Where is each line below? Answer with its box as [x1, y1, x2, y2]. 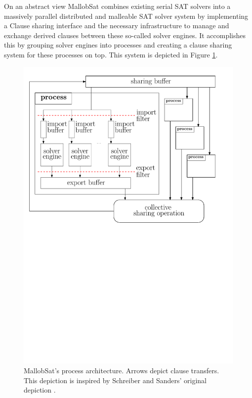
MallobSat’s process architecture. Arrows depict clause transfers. [24, 365, 219, 376]
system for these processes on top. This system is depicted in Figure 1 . [4, 49, 218, 59]
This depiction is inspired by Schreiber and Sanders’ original [24, 375, 207, 385]
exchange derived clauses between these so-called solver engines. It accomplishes [4, 30, 246, 40]
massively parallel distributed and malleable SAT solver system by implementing [4, 10, 249, 21]
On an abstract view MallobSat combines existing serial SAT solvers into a [4, 1, 231, 11]
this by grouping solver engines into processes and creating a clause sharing [4, 40, 232, 50]
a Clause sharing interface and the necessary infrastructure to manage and [4, 20, 229, 31]
